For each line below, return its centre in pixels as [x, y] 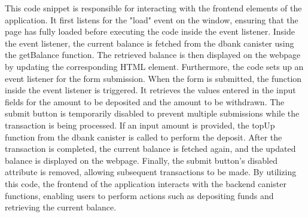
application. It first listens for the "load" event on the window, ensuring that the [152, 19]
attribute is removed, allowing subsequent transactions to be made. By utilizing [151, 172]
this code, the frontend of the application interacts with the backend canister [146, 183]
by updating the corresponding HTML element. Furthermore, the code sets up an [154, 66]
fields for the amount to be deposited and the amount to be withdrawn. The [145, 101]
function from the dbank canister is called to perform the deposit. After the [144, 137]
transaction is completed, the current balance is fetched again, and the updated [150, 149]
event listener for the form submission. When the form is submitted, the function [153, 78]
